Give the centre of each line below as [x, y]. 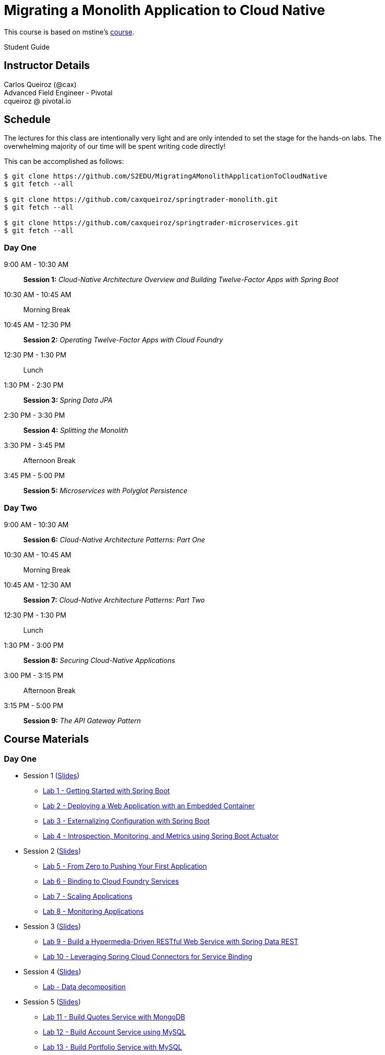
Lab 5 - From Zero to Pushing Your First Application [125, 866]
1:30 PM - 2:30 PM [34, 385]
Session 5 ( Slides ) [52, 1002]
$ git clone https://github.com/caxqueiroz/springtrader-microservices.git [151, 223]
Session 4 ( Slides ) [52, 972]
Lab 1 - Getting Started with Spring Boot [106, 791]
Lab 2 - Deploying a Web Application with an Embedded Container [149, 806]
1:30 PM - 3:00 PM [34, 645]
